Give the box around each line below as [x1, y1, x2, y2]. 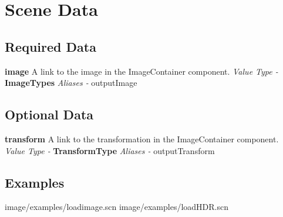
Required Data [5, 37, 96, 55]
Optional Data [5, 105, 94, 123]
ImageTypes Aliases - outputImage [5, 76, 137, 89]
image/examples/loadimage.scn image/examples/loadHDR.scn [5, 201, 228, 213]
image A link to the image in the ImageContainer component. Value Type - [5, 65, 278, 77]
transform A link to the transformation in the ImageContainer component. [5, 132, 279, 145]
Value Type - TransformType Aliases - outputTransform [5, 144, 215, 156]
